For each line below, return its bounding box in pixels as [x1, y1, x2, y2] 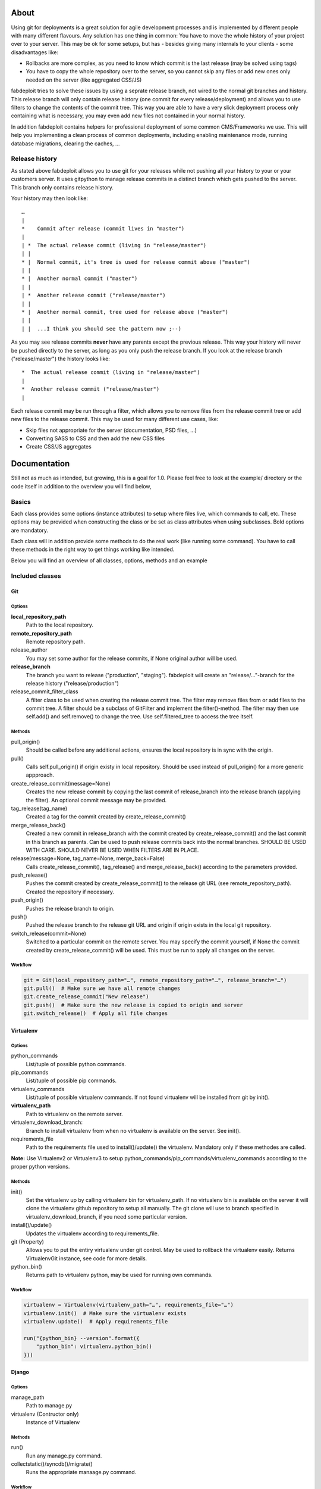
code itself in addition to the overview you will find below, [11, 482, 152, 490]
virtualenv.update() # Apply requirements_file [23, 1318, 168, 1325]
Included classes [11, 572, 62, 580]
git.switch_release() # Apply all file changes [23, 1010, 168, 1017]
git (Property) [11, 1238, 45, 1245]
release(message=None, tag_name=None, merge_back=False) [11, 855, 165, 862]
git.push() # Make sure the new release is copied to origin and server [23, 1001, 243, 1008]
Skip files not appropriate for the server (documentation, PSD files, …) [26, 426, 197, 434]
